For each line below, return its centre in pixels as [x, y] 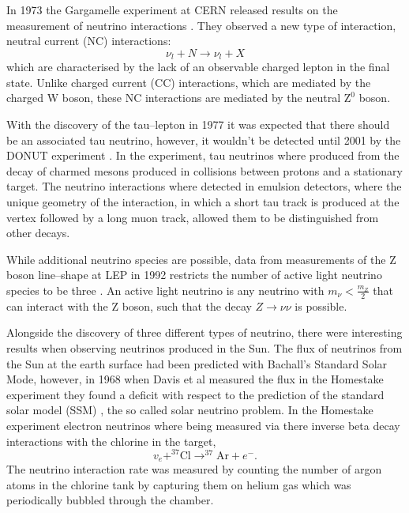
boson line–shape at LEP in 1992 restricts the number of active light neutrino [194, 275]
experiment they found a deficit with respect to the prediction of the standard [195, 394]
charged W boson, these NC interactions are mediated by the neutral [174, 98]
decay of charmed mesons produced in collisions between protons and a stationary [204, 170]
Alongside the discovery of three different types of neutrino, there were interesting [204, 332]
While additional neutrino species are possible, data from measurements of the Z [201, 259]
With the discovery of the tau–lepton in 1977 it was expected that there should [198, 124]
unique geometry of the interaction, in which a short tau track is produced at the [203, 201]
